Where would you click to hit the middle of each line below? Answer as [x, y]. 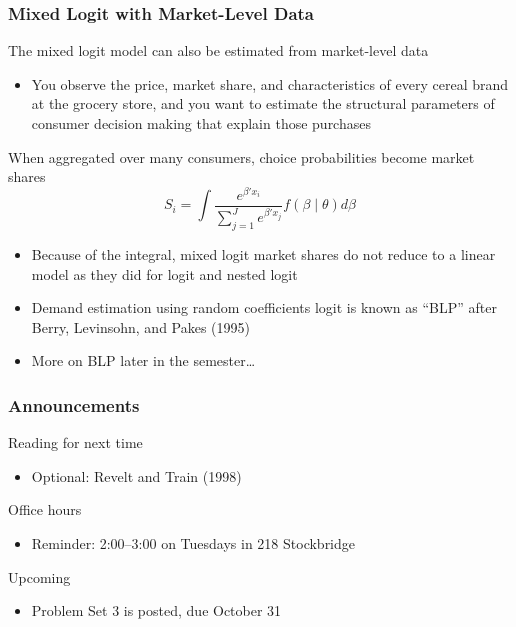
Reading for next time [75, 442]
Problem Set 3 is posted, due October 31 [156, 610]
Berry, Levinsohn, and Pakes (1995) [141, 326]
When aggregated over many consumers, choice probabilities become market [241, 156]
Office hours [45, 509]
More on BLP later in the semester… [143, 360]
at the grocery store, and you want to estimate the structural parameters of [263, 103]
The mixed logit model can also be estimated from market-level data [218, 50]
